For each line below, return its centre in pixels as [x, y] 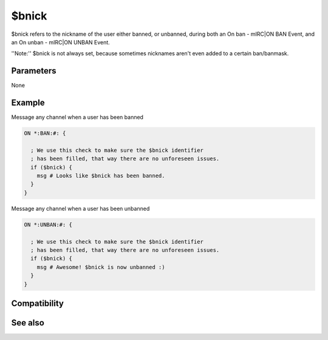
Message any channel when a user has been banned [77, 117]
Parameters [34, 71]
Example [28, 103]
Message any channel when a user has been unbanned [80, 208]
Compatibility [37, 303]
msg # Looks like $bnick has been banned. [101, 176]
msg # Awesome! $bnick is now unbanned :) [101, 267]
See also [28, 323]
